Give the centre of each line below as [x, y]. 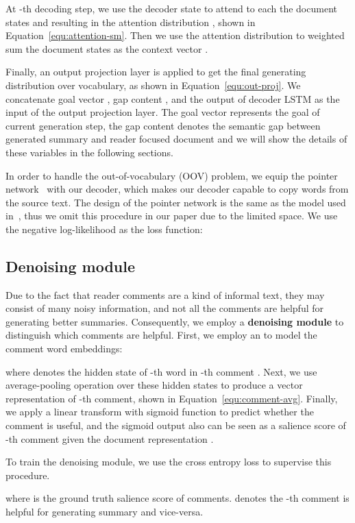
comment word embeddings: [64, 349]
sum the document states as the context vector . [107, 48]
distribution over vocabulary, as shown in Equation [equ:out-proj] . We [153, 85]
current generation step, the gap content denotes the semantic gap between [163, 125]
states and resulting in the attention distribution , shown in [131, 22]
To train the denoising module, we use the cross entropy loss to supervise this [169, 462]
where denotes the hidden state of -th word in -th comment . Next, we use [161, 371]
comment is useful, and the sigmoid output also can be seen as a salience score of [176, 425]
